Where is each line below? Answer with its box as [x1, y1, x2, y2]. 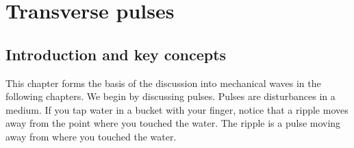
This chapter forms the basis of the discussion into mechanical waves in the [5, 75, 321, 90]
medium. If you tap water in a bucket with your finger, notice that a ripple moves [5, 102, 349, 116]
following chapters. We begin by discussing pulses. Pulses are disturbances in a [5, 89, 336, 103]
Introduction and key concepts [5, 43, 227, 64]
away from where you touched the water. [5, 129, 177, 143]
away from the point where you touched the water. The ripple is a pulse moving [5, 116, 341, 130]
